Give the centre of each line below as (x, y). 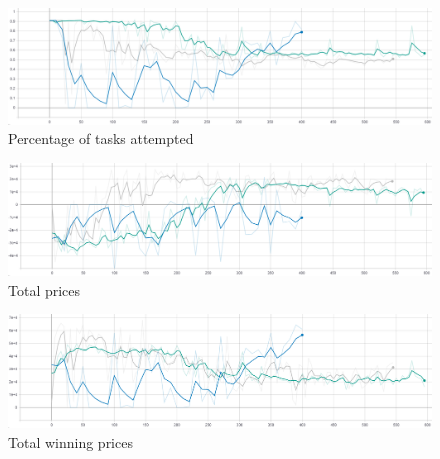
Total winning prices (70, 441)
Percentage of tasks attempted (101, 138)
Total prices (44, 289)
